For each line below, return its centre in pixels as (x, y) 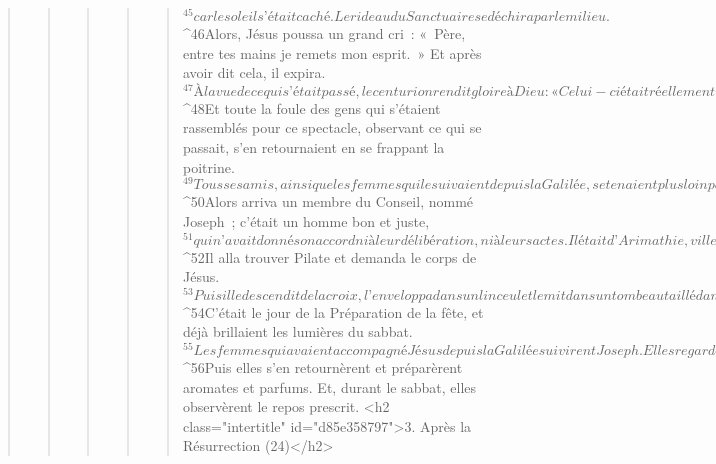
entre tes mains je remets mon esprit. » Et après (332, 52)
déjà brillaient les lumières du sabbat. (297, 331)
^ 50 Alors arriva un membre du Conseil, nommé (328, 201)
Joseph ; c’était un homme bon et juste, (306, 220)
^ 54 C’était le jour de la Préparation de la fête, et (333, 311)
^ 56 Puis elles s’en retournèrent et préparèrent (322, 367)
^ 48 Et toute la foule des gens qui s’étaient (311, 107)
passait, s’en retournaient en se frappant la (313, 147)
